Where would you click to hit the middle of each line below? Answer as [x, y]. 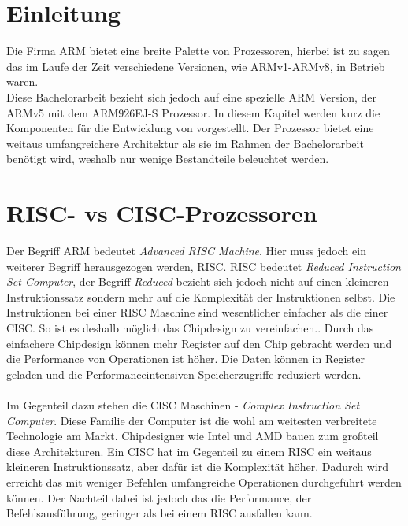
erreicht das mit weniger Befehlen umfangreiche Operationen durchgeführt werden [204, 482]
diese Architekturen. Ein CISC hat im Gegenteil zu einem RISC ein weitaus [189, 451]
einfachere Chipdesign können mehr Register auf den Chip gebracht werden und [199, 343]
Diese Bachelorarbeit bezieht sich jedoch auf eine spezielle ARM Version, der [192, 96]
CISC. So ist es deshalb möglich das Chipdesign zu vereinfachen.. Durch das [190, 327]
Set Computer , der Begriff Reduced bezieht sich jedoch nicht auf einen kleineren [198, 282]
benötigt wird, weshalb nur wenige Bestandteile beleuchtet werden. [168, 159]
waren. [22, 81]
